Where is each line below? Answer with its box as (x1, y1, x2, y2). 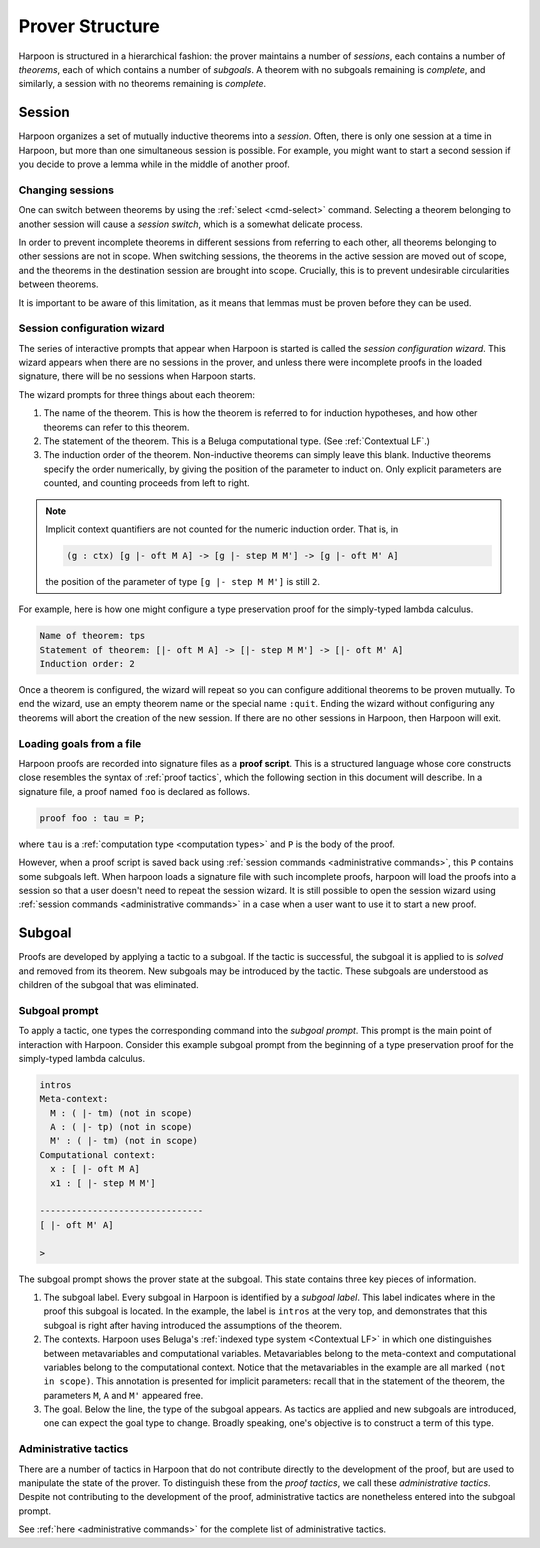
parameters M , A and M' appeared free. (43, 1389, 204, 1401)
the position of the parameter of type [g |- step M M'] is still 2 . (45, 575, 320, 587)
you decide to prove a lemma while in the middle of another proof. (18, 158, 290, 170)
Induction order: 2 (39, 658, 135, 670)
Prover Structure (18, 15, 160, 37)
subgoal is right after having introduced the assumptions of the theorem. (43, 1319, 343, 1331)
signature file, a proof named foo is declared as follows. (18, 785, 250, 797)
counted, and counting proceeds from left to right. (43, 477, 250, 489)
